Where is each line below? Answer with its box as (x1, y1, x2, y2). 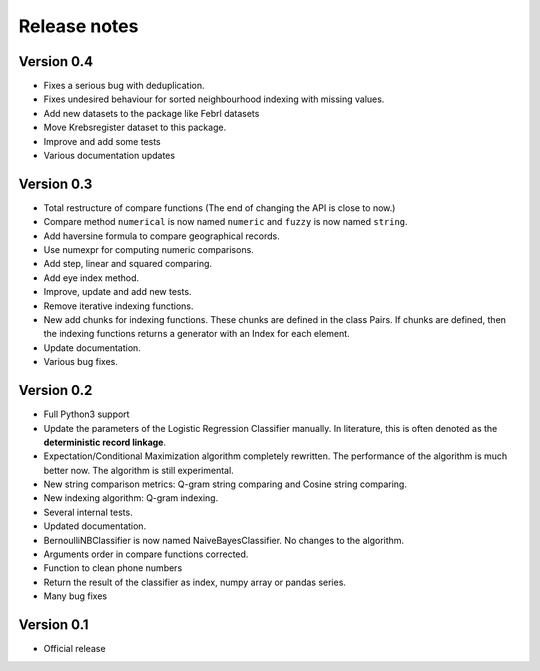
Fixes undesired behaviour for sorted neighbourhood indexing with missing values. (43, 93, 385, 105)
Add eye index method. (43, 271, 140, 284)
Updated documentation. (43, 520, 147, 532)
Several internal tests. (43, 506, 134, 518)
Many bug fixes (43, 590, 108, 602)
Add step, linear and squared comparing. (43, 258, 213, 270)
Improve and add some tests (43, 135, 162, 147)
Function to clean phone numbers (43, 562, 183, 574)
